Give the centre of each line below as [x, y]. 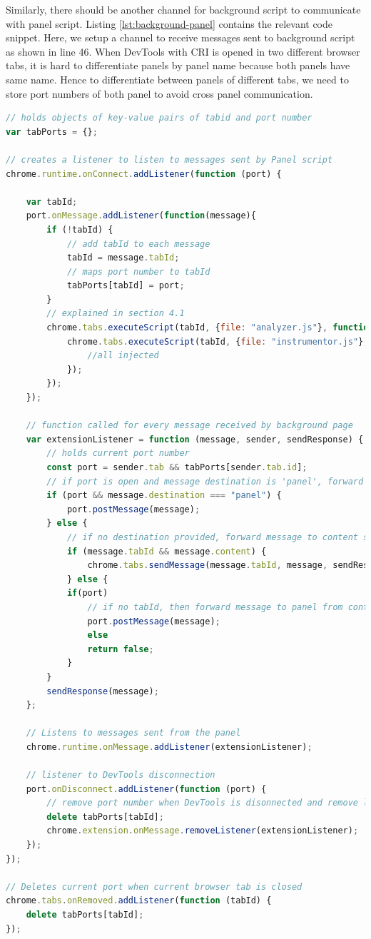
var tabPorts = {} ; [52, 132]
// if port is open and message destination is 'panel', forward [205, 481]
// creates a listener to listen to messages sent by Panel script [169, 159]
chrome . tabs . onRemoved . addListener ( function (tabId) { [139, 901]
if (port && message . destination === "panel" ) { [164, 496]
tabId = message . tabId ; [123, 258]
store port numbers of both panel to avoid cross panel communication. [159, 93]
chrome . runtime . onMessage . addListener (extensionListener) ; [169, 747]
